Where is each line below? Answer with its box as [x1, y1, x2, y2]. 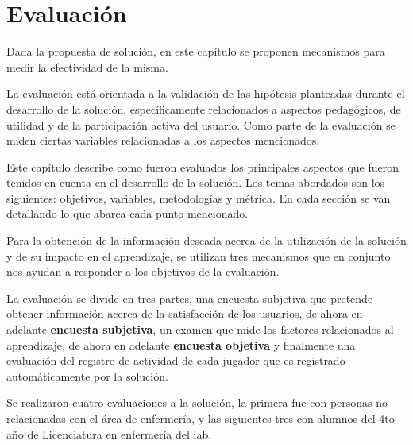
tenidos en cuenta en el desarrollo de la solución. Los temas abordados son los [6, 174, 385, 191]
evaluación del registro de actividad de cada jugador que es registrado [6, 352, 345, 369]
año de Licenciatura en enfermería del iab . [6, 425, 212, 442]
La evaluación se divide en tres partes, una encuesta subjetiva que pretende [6, 289, 373, 306]
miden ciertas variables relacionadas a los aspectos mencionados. [6, 132, 320, 149]
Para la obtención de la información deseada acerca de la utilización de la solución [6, 232, 407, 249]
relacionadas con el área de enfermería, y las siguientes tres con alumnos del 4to [6, 410, 395, 426]
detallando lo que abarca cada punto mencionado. [6, 205, 249, 222]
